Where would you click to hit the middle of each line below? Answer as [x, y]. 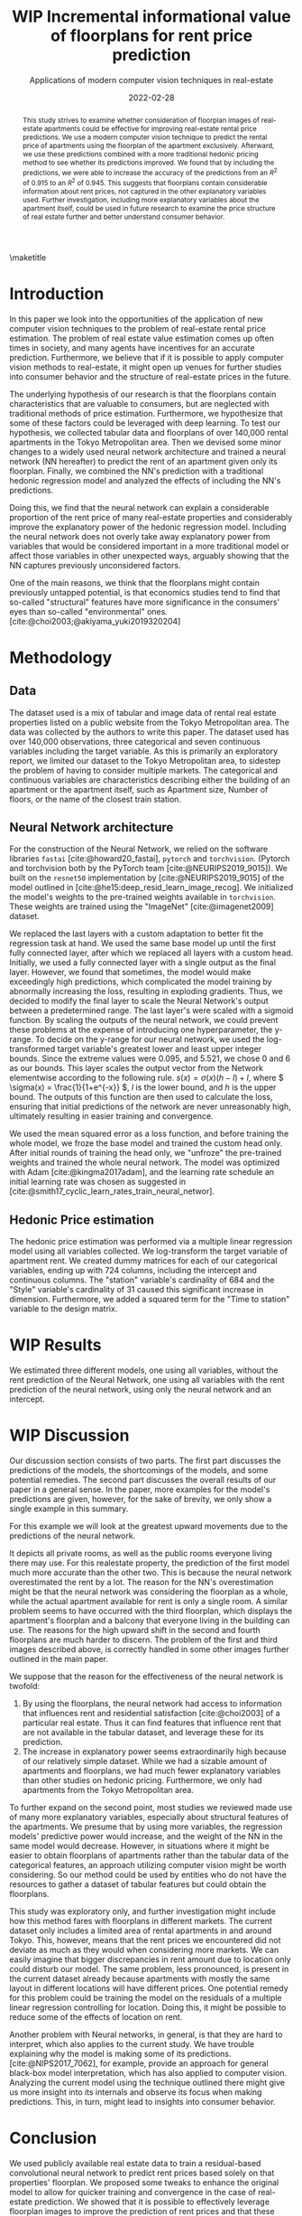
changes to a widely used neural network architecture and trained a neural [148, 451]
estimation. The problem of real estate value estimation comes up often [142, 338]
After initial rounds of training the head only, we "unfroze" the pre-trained [146, 1153]
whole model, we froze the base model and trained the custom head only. [146, 1143]
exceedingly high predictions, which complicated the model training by [141, 981]
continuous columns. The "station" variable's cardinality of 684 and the [142, 1280]
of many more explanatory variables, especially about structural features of [149, 1817]
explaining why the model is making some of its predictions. [120, 2054]
